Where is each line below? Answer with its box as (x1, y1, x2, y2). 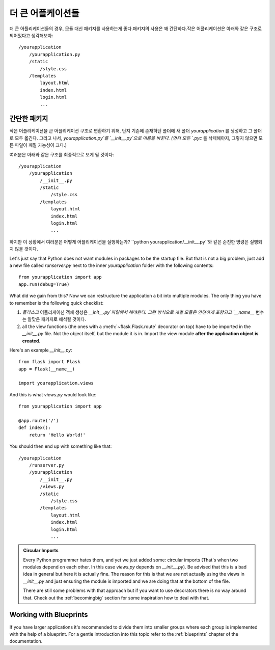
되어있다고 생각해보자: (9, 32, 53, 38)
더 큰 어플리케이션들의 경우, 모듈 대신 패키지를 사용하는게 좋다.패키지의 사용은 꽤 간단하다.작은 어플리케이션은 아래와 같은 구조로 (9, 25, 262, 32)
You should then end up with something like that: (9, 443, 112, 449)
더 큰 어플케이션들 (9, 8, 80, 19)
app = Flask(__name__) (18, 366, 75, 372)
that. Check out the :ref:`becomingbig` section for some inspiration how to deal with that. (23, 594, 210, 601)
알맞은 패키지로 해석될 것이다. (27, 316, 87, 322)
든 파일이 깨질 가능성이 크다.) (9, 142, 67, 148)
